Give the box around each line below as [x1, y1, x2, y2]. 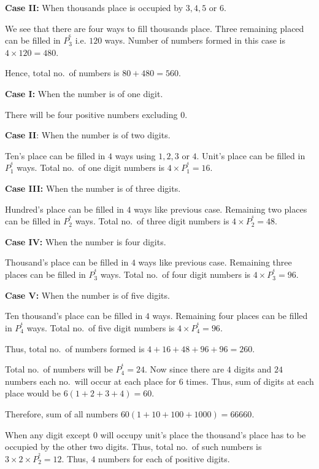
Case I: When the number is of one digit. [5, 87, 163, 100]
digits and [234, 363, 272, 376]
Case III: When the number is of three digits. [5, 182, 181, 195]
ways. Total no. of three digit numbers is [75, 215, 229, 227]
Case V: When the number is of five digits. [5, 288, 170, 301]
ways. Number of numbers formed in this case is [104, 34, 285, 47]
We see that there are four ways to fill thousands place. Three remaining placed [5, 22, 304, 34]
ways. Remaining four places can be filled [152, 309, 308, 322]
